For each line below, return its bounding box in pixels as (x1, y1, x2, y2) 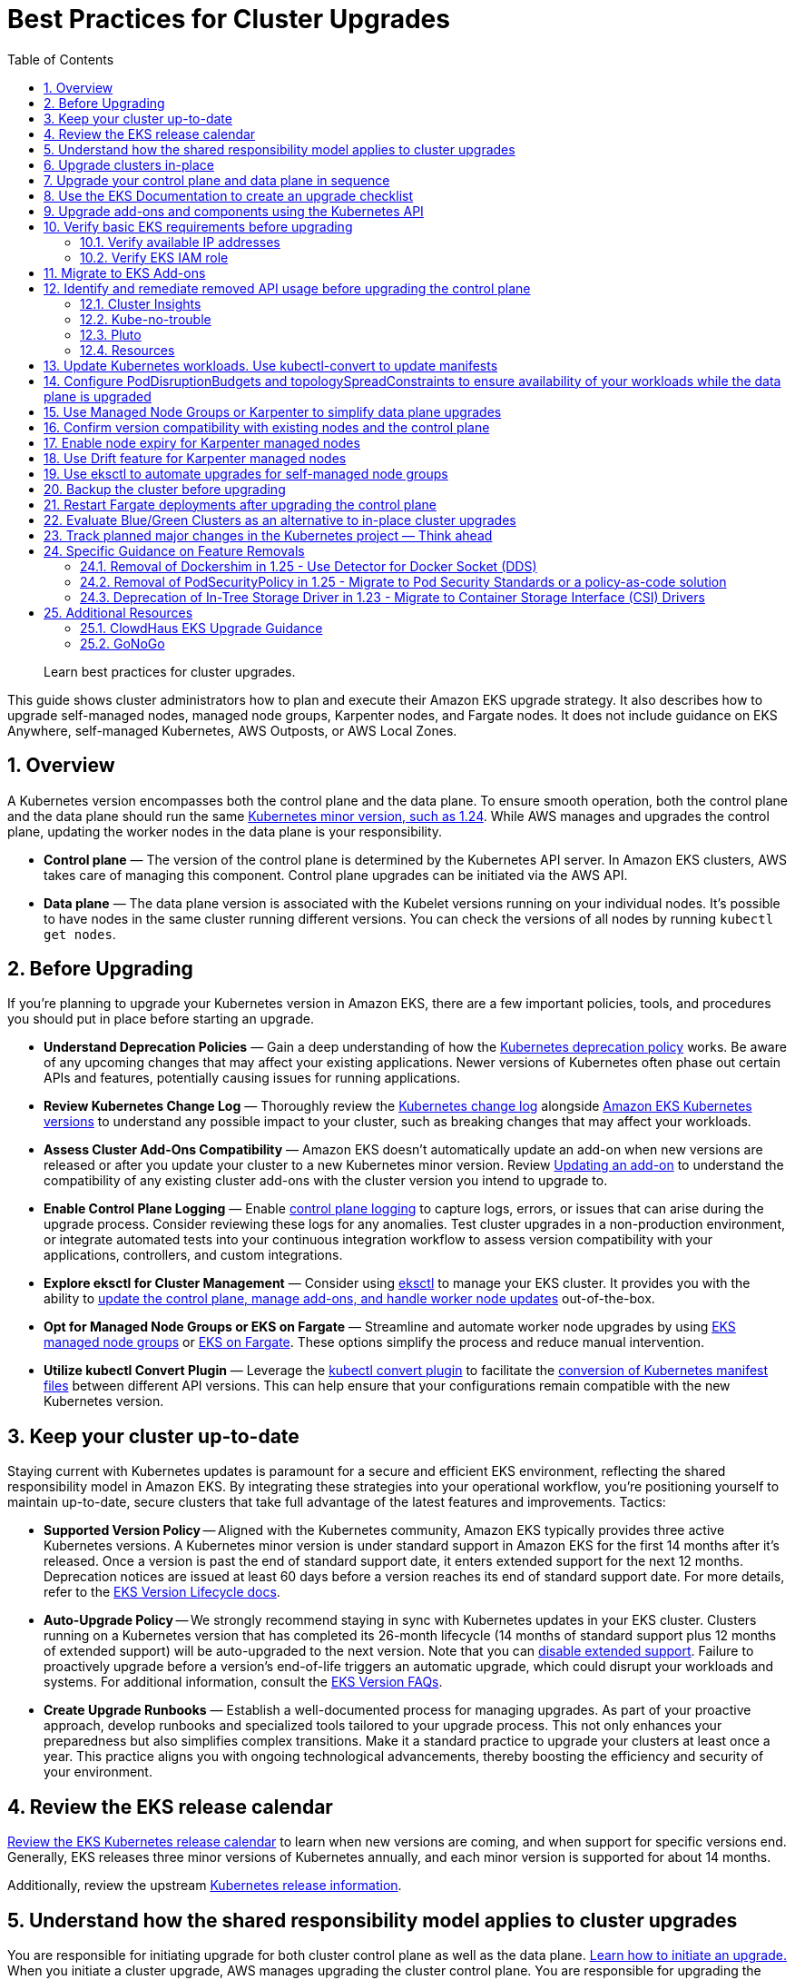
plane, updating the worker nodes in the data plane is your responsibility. (7, 823, 443, 839)
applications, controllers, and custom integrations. (44, 1247, 343, 1263)
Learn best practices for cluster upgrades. (44, 663, 296, 679)
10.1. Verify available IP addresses (80, 233, 280, 250)
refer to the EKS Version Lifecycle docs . (44, 1584, 280, 1600)
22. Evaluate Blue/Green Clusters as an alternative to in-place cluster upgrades (44, 511, 516, 528)
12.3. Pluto (80, 326, 142, 342)
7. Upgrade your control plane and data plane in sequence (44, 172, 390, 188)
